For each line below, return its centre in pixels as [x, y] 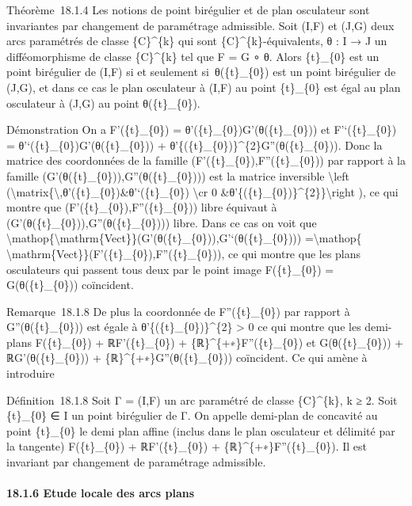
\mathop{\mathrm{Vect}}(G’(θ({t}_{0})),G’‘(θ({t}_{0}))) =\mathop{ [184, 238]
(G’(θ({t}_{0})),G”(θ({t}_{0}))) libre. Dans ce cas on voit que [162, 222]
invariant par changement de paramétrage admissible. [136, 462]
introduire [31, 373]
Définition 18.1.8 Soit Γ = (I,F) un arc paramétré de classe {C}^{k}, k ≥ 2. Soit [202, 399]
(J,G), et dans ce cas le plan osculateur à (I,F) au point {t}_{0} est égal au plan [204, 87]
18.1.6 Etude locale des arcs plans [101, 493]
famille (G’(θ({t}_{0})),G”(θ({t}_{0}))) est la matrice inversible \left [178, 175]
